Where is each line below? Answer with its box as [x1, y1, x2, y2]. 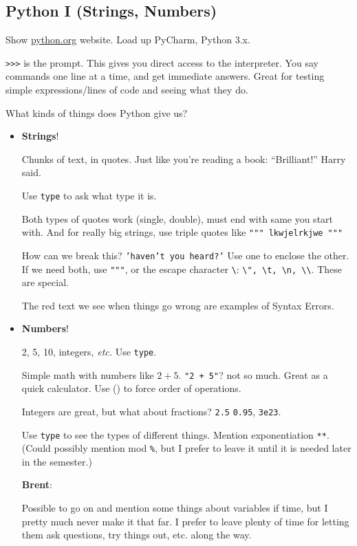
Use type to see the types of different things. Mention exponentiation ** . [21, 427, 329, 441]
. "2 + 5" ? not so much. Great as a [178, 367, 328, 382]
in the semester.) [21, 454, 92, 468]
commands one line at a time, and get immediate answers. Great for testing [6, 69, 325, 83]
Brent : [21, 477, 52, 492]
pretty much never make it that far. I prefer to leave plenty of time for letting [21, 514, 349, 528]
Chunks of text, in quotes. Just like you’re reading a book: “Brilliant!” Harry [21, 151, 346, 166]
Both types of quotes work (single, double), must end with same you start [21, 211, 334, 226]
